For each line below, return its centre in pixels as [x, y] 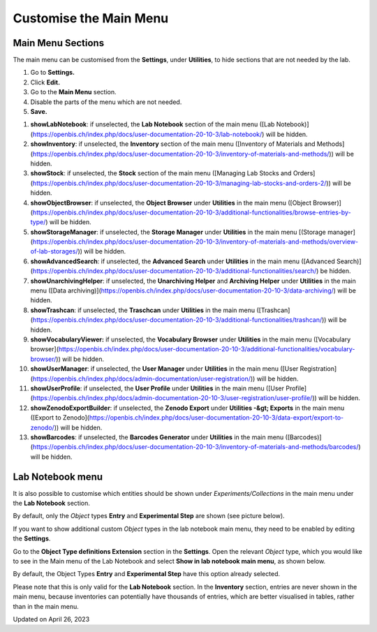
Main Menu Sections [59, 43]
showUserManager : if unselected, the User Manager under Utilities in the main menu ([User [164, 369]
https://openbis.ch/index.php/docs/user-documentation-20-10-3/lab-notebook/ [147, 134]
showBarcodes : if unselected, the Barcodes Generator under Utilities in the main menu [157, 437]
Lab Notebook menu [58, 477]
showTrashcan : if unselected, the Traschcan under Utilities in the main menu [143, 310]
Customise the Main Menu [91, 18]
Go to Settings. [53, 73]
